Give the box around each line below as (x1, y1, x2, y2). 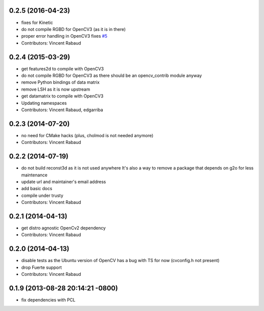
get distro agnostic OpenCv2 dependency (21, 225, 106, 231)
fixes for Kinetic (21, 20, 53, 25)
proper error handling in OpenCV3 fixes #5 (21, 33, 108, 39)
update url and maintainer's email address (21, 179, 106, 185)
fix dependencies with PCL (21, 297, 76, 303)
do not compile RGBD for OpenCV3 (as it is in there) (21, 26, 126, 32)
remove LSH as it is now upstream (21, 86, 90, 92)
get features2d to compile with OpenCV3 (21, 66, 104, 72)
